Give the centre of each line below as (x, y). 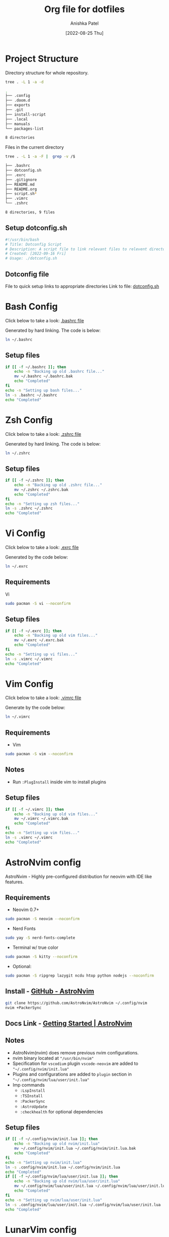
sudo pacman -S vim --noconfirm (39, 754)
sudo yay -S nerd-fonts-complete (40, 938)
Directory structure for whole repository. (47, 73)
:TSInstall (31, 1096)
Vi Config (25, 533)
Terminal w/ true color (35, 947)
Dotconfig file (27, 274)
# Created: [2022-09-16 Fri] (36, 254)
